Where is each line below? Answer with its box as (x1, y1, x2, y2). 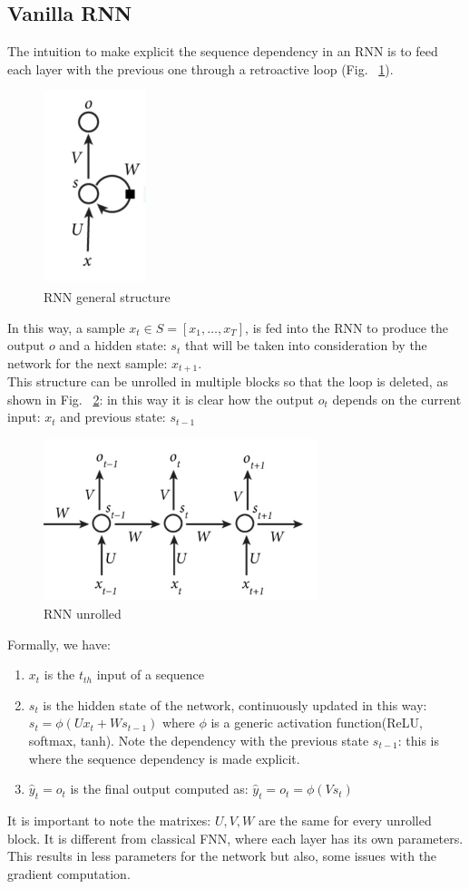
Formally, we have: (7, 634, 111, 653)
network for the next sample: (7, 353, 168, 372)
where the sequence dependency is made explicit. (28, 748, 300, 767)
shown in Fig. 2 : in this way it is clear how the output (7, 389, 315, 408)
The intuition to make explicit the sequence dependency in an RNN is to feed (7, 42, 438, 61)
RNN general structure (44, 288, 171, 307)
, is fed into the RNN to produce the (245, 317, 448, 337)
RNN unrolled (44, 604, 122, 622)
